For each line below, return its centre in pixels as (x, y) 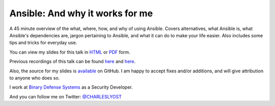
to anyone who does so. (35, 78)
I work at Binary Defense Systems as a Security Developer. (71, 87)
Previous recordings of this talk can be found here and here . (73, 62)
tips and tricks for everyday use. (43, 43)
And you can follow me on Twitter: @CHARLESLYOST (66, 96)
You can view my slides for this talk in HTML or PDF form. (70, 52)
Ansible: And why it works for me (81, 13)
